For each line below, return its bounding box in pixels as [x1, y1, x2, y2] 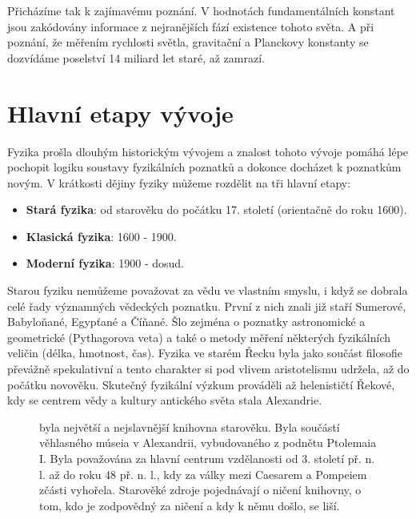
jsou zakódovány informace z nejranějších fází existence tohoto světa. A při [7, 18, 374, 34]
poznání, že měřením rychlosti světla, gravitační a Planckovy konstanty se [7, 34, 369, 50]
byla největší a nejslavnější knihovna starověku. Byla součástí [39, 418, 340, 435]
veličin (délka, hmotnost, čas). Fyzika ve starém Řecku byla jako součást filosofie [7, 344, 402, 361]
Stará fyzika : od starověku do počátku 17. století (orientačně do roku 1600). [26, 201, 407, 218]
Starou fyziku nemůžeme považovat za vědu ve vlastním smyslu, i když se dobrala [7, 282, 408, 299]
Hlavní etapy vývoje [7, 96, 234, 129]
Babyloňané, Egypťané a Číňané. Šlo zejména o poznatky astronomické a [7, 313, 366, 330]
